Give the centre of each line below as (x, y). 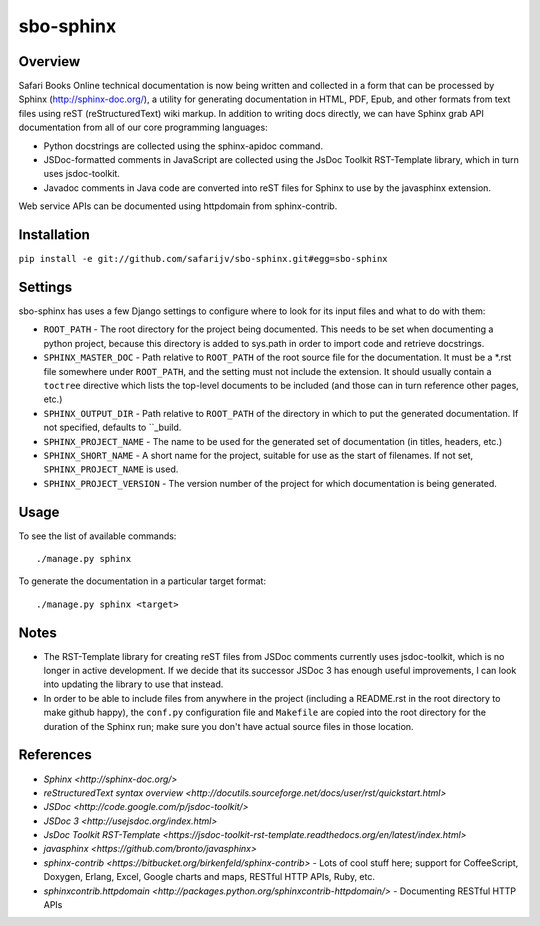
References (55, 755)
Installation (54, 234)
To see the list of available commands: (97, 536)
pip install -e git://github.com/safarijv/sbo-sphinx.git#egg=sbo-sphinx (203, 259)
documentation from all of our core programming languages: (143, 127)
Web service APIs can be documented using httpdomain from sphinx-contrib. (178, 206)
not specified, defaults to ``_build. (112, 427)
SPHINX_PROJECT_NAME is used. (111, 469)
